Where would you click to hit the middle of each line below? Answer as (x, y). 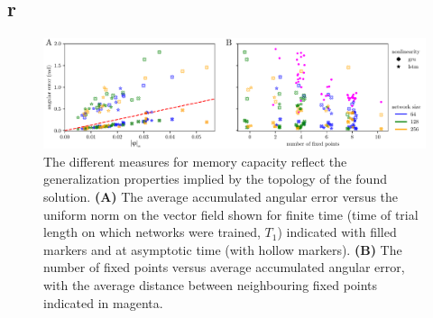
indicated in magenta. (103, 302)
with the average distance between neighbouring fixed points (211, 284)
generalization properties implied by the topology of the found (215, 179)
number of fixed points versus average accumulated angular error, (224, 267)
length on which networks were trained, (152, 232)
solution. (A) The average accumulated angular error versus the (221, 196)
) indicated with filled (337, 232)
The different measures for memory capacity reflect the (195, 161)
